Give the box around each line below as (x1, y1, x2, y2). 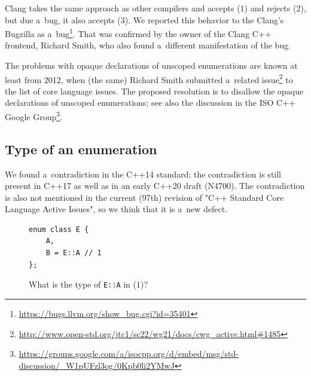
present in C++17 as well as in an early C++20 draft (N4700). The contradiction (5, 179, 305, 192)
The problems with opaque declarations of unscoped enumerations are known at (5, 59, 298, 72)
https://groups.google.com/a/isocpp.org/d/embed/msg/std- (19, 347, 239, 360)
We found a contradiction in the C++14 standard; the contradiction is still (5, 167, 282, 180)
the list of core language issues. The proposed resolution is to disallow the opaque (5, 84, 304, 97)
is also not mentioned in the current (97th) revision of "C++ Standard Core (5, 191, 284, 203)
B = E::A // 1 (45, 249, 102, 258)
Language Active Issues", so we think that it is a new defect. (5, 203, 228, 215)
